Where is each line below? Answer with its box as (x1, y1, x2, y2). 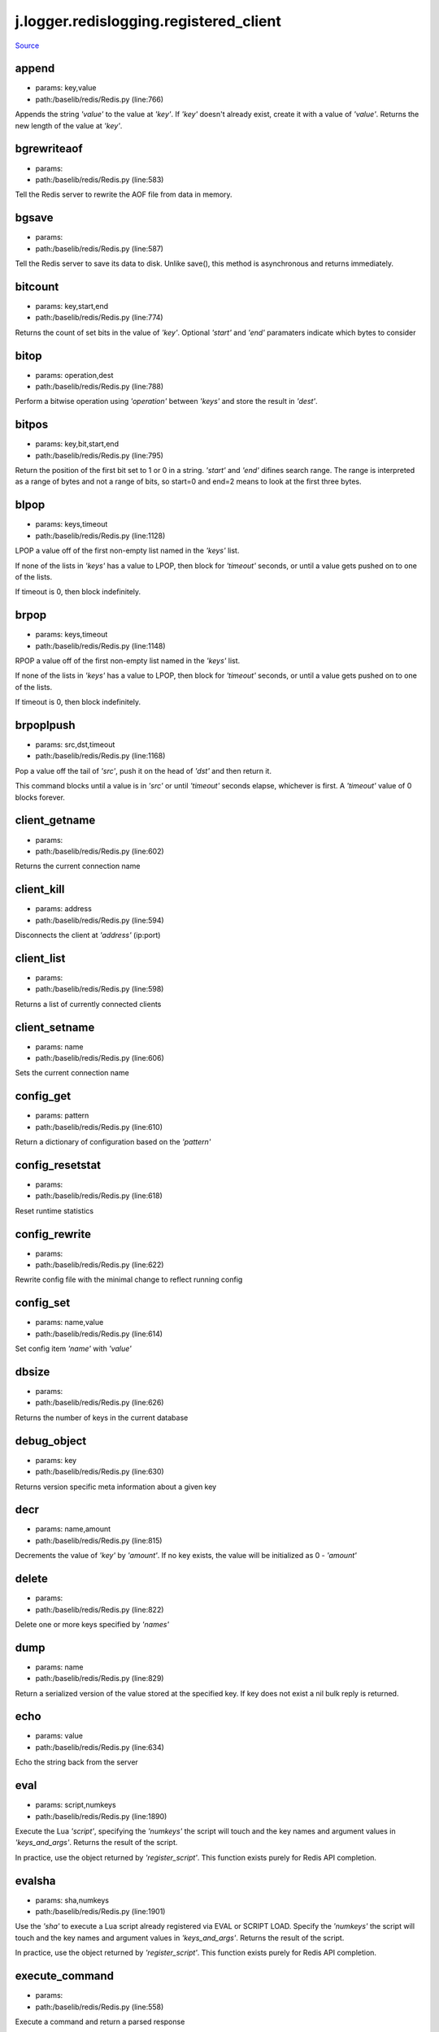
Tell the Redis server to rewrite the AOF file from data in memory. (15, 189, 233, 199)
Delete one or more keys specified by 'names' (15, 1619, 170, 1629)
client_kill (15, 883, 65, 897)
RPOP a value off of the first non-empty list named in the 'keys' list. (15, 656, 241, 666)
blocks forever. (15, 792, 65, 802)
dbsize (15, 1365, 50, 1379)
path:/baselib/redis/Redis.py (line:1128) (35, 531, 166, 541)
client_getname (15, 814, 96, 827)
